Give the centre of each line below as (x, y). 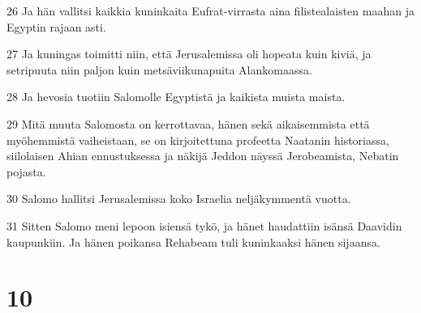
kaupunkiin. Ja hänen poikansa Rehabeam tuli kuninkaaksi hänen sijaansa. (193, 241)
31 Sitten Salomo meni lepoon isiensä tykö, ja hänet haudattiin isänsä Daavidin (204, 225)
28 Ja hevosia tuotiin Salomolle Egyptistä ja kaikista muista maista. (176, 97)
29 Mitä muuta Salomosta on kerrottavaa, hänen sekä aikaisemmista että (188, 123)
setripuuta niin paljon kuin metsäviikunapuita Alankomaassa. (159, 69)
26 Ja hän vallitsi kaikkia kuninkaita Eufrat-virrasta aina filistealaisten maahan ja (210, 11)
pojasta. (26, 171)
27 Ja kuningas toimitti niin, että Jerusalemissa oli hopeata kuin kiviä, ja (189, 54)
